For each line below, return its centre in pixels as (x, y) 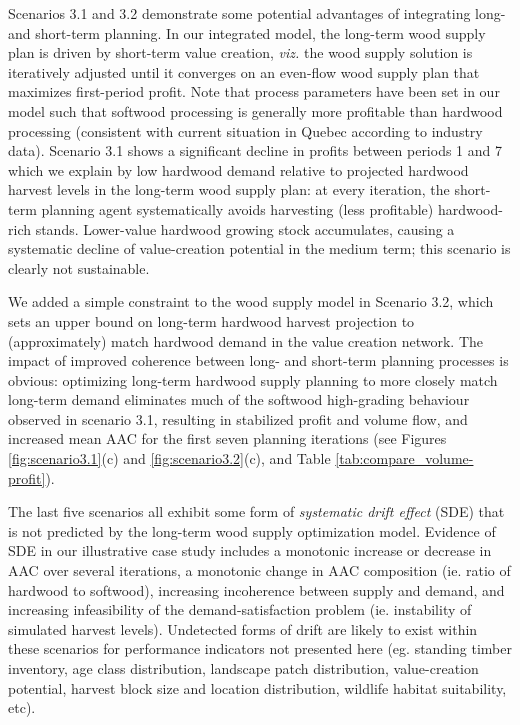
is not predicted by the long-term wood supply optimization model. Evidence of (252, 530)
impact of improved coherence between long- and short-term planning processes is (258, 360)
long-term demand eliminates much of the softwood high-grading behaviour (239, 399)
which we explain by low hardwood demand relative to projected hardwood (238, 169)
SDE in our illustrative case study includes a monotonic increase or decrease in (250, 550)
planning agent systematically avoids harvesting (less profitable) (237, 208)
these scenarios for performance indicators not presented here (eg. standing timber (260, 648)
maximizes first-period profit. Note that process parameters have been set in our (254, 91)
